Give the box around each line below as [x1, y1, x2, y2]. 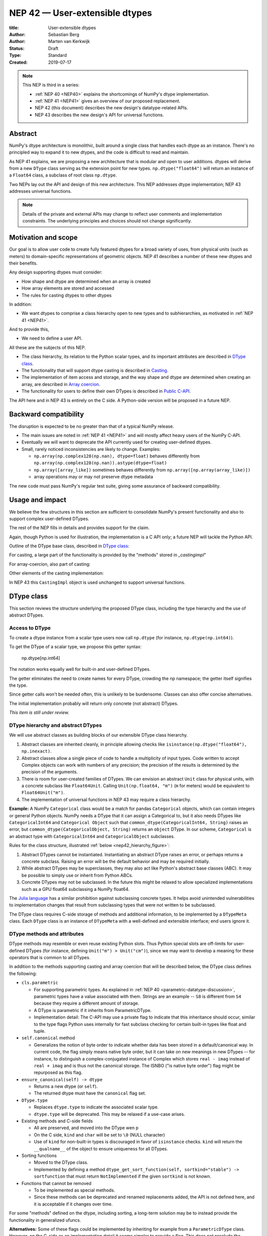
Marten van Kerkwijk [48, 39, 90, 44]
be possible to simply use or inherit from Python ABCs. [21, 872, 133, 878]
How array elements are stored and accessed [21, 285, 115, 291]
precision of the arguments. [21, 769, 78, 775]
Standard [48, 52, 67, 58]
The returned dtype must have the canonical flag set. [34, 1090, 146, 1096]
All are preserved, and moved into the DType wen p [34, 1125, 138, 1131]
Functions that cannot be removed [21, 1180, 91, 1186]
